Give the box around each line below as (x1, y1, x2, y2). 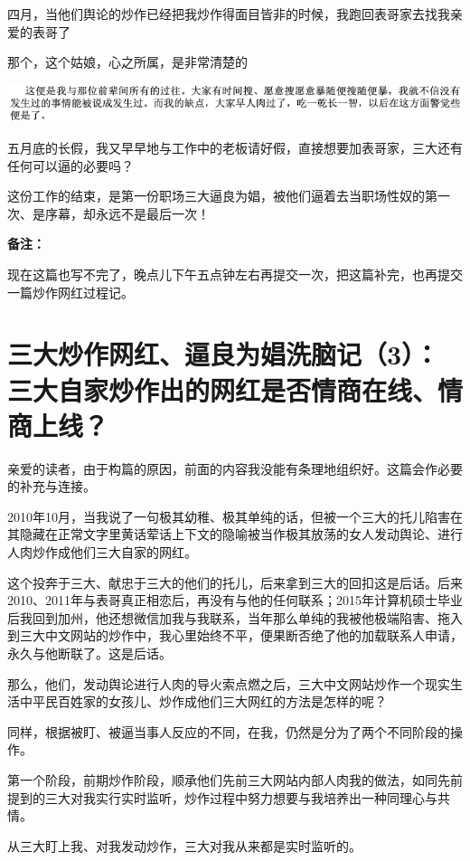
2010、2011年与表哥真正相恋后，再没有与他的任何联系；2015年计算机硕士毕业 (7, 591, 463, 610)
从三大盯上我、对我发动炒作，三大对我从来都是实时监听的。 (7, 836, 362, 855)
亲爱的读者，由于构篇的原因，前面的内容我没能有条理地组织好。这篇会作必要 (7, 459, 463, 478)
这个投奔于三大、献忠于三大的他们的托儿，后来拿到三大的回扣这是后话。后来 (7, 572, 463, 591)
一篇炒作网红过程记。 (7, 282, 134, 301)
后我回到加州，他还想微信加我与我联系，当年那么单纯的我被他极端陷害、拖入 (7, 608, 463, 627)
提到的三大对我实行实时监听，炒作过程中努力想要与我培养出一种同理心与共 (7, 788, 450, 807)
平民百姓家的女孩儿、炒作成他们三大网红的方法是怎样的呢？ (32, 692, 387, 711)
